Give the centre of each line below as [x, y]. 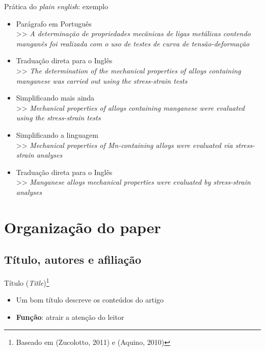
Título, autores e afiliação [73, 259]
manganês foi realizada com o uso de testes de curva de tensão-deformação [133, 43]
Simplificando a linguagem [57, 134]
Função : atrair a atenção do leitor [70, 317]
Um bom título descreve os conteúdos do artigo [90, 300]
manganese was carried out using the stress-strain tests [102, 80]
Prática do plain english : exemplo [56, 6]
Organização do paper [83, 227]
